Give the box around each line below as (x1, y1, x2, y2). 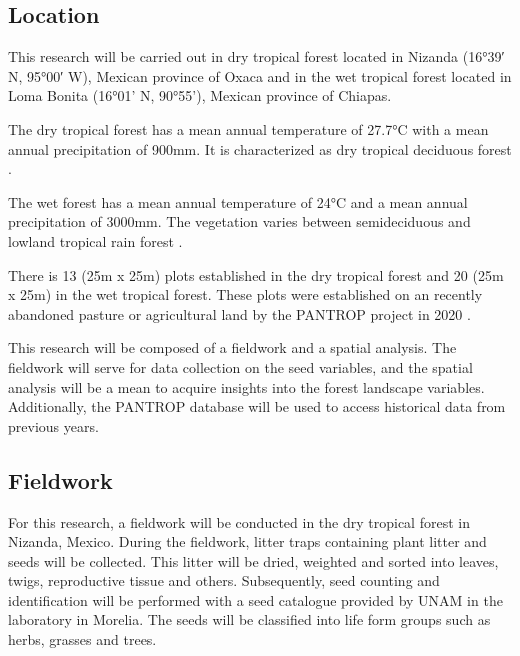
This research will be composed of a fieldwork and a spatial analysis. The (8, 337, 457, 358)
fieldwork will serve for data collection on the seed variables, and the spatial (8, 356, 473, 377)
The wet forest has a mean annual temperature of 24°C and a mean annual (8, 191, 468, 212)
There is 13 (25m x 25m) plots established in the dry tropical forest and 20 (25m (8, 264, 504, 285)
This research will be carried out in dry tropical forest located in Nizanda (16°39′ (8, 46, 505, 67)
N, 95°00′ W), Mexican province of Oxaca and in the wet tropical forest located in (8, 65, 512, 86)
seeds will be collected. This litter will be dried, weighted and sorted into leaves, (8, 550, 499, 571)
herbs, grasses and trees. (8, 629, 157, 650)
